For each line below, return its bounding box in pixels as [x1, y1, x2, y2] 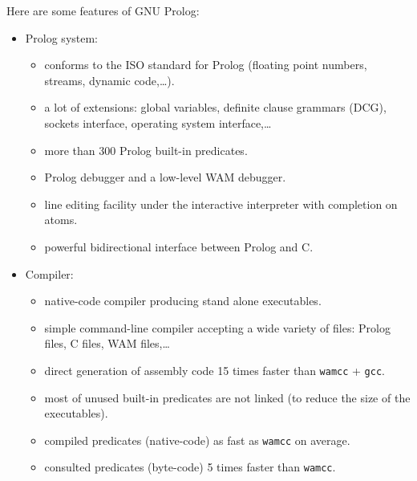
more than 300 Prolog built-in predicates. [44, 141, 248, 158]
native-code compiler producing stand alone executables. [44, 292, 322, 309]
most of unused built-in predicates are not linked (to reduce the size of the [44, 389, 411, 406]
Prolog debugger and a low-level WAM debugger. [44, 169, 286, 185]
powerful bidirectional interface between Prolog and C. [44, 238, 314, 255]
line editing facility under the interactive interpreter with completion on [44, 195, 398, 212]
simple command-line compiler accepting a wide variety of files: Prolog [44, 319, 391, 336]
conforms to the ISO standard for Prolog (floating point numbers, [44, 56, 367, 73]
